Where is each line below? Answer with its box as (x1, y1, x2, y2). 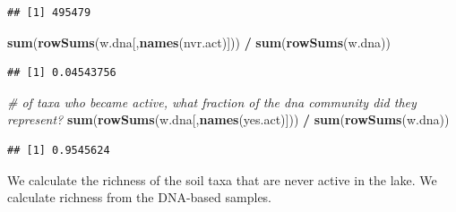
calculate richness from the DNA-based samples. (7, 188, 272, 207)
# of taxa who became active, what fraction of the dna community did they (7, 92, 417, 111)
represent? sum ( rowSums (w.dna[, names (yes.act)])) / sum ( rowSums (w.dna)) (7, 110, 450, 129)
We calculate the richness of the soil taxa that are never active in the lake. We (7, 170, 437, 189)
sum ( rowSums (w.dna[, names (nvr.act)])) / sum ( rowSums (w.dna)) (7, 32, 391, 51)
